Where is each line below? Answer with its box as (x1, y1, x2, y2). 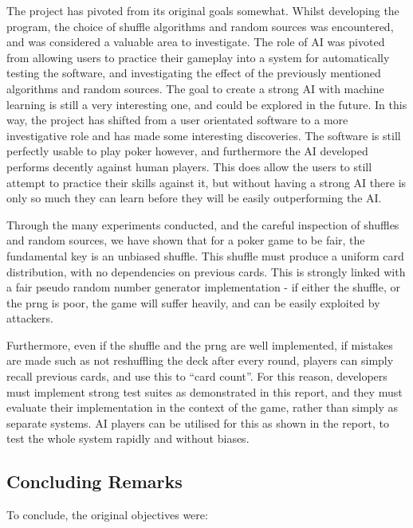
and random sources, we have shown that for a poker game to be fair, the (6, 232, 365, 248)
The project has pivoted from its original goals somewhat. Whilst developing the (6, 2, 399, 18)
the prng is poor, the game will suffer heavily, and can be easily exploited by (6, 294, 380, 311)
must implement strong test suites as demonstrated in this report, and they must (6, 383, 403, 400)
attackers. (6, 310, 53, 327)
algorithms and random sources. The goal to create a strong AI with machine (6, 80, 384, 96)
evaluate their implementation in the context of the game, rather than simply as (6, 399, 399, 416)
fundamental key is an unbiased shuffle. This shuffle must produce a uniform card (6, 247, 404, 264)
